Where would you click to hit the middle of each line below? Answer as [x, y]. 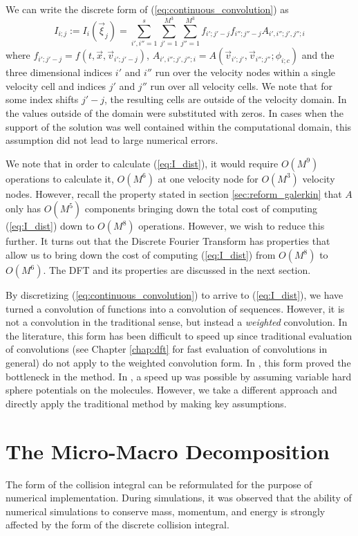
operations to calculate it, [60, 178]
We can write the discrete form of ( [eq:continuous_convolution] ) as [147, 9]
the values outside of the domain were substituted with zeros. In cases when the [175, 113]
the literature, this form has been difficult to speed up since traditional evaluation [179, 335]
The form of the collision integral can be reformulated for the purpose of [159, 484]
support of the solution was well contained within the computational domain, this [179, 126]
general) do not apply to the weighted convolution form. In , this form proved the [178, 362]
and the [318, 55]
